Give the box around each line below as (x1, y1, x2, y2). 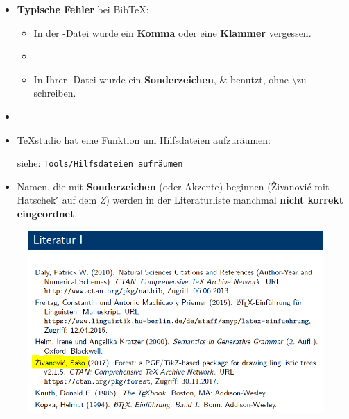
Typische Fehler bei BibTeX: (17, 2, 149, 16)
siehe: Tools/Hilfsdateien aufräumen (17, 156, 183, 170)
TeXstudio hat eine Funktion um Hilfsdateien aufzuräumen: (17, 132, 271, 147)
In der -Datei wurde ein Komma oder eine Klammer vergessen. (33, 25, 312, 40)
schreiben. (33, 85, 76, 100)
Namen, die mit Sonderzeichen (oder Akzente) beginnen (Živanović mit (17, 179, 330, 193)
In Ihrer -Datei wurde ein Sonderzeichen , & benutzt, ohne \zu (33, 72, 307, 86)
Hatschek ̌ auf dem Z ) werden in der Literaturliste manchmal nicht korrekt (17, 192, 344, 207)
